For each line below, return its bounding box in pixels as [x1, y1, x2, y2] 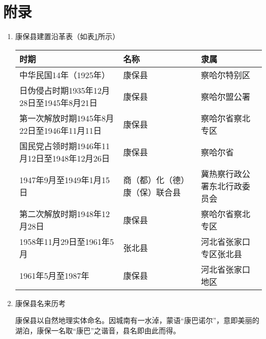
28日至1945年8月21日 [19, 96, 98, 109]
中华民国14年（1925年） [19, 68, 110, 81]
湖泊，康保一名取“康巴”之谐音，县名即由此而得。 [15, 325, 181, 335]
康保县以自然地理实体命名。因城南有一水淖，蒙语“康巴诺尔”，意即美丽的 [15, 315, 260, 326]
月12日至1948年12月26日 [19, 152, 110, 164]
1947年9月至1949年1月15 [19, 173, 110, 186]
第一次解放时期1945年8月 [19, 112, 114, 124]
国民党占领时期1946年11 [19, 139, 110, 152]
